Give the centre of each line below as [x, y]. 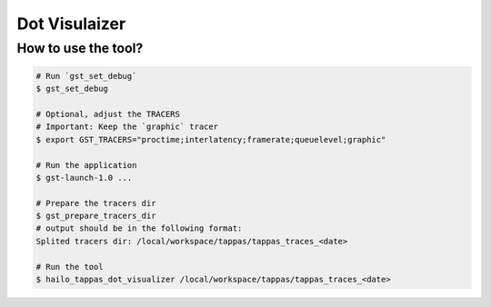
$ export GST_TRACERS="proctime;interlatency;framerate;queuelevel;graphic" [211, 139]
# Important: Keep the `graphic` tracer [127, 127]
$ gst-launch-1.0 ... [84, 178]
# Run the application [86, 165]
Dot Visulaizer [71, 24]
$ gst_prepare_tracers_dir [96, 216]
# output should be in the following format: [139, 228]
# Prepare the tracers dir [96, 203]
